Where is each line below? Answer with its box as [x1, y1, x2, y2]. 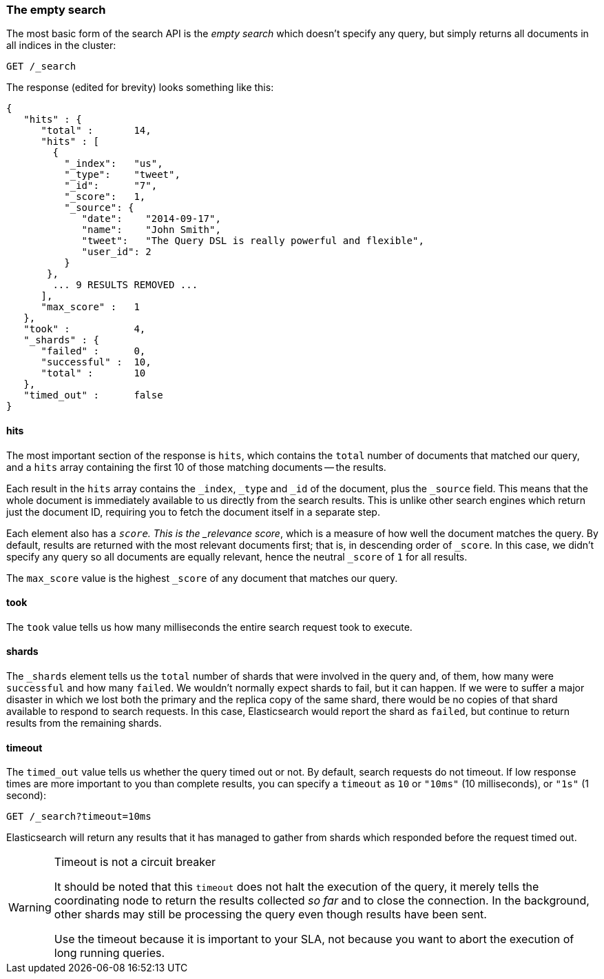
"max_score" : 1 [41, 301, 140, 313]
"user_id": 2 [81, 246, 152, 258]
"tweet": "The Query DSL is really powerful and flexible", [81, 235, 424, 247]
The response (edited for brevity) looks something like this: [6, 81, 274, 94]
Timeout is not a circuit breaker [54, 855, 216, 869]
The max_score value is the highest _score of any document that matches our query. [6, 572, 398, 584]
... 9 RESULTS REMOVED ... [52, 279, 198, 291]
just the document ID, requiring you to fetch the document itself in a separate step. [6, 505, 380, 518]
